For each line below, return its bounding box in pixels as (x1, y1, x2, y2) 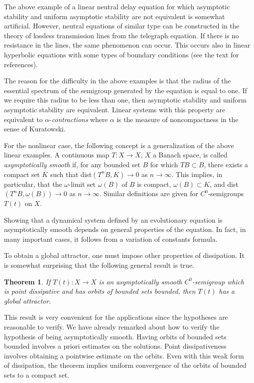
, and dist (209, 179, 239, 189)
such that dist (50, 169, 92, 179)
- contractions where (49, 114, 108, 124)
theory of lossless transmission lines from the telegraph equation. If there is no (4, 30, 239, 40)
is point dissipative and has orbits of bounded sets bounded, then (4, 286, 196, 296)
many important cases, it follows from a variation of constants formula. (4, 233, 218, 244)
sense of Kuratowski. (4, 124, 66, 134)
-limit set (68, 179, 96, 189)
